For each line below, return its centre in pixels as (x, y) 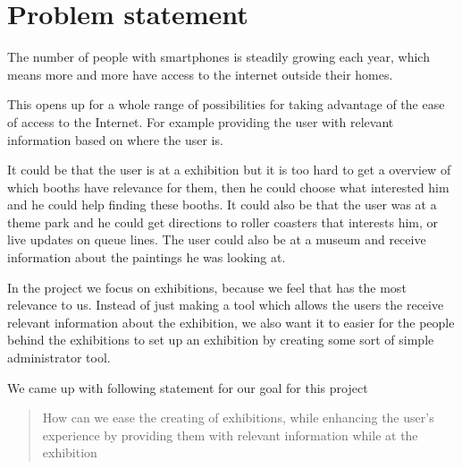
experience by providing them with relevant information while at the (230, 435)
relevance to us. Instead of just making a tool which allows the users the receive (226, 305)
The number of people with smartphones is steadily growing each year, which (218, 57)
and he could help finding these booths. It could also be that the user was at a (222, 205)
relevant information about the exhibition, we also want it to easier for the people (231, 322)
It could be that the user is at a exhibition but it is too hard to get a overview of (229, 170)
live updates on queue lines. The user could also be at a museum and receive (217, 239)
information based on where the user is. (115, 139)
